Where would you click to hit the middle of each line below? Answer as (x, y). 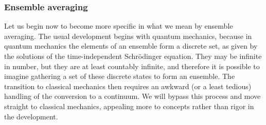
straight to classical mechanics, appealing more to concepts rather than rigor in (129, 106)
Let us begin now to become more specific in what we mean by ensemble (119, 26)
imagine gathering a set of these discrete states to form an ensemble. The (120, 76)
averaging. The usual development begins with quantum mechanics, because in (128, 36)
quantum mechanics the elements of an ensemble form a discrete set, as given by (131, 46)
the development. (31, 116)
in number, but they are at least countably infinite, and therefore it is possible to (132, 66)
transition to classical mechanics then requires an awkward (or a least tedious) (128, 86)
